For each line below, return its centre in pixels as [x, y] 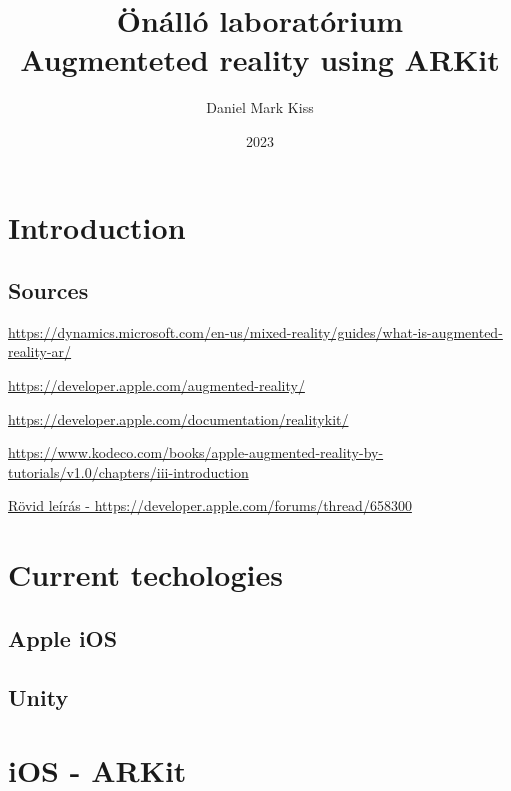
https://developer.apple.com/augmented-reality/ [156, 385]
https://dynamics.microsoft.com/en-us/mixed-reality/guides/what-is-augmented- [255, 331]
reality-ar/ [40, 351]
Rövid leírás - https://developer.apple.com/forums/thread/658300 [210, 505]
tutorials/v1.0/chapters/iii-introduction [128, 471]
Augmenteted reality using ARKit [260, 59]
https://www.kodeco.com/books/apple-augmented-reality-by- [196, 452]
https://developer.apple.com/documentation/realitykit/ [178, 418]
